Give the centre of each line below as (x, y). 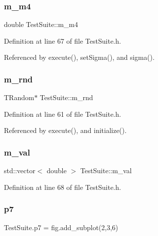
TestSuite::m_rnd (66, 97)
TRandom (19, 97)
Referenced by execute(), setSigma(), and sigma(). (79, 57)
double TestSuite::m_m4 (41, 24)
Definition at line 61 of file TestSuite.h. (63, 114)
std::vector (20, 170)
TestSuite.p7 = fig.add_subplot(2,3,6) (61, 227)
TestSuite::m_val (106, 170)
